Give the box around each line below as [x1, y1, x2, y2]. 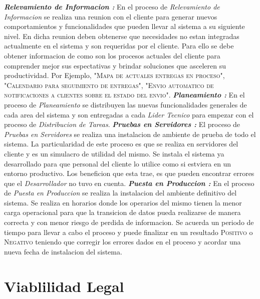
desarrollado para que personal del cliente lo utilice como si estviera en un [4, 158, 231, 168]
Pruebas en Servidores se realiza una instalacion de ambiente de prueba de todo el [4, 128, 256, 139]
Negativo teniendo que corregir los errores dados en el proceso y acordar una [4, 236, 241, 247]
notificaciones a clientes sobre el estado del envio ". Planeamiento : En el [4, 89, 245, 100]
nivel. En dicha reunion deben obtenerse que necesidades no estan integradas [4, 30, 239, 41]
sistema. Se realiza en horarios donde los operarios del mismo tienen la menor [4, 197, 242, 207]
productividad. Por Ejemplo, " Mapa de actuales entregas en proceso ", [4, 70, 225, 80]
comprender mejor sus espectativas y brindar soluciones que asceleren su [4, 60, 226, 70]
